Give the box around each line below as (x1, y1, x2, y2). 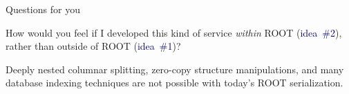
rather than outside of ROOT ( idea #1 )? (6, 39, 181, 53)
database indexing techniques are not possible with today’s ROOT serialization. (6, 75, 343, 90)
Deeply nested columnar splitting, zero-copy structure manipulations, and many (6, 62, 344, 76)
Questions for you (6, 2, 80, 16)
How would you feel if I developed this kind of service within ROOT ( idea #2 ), (6, 25, 342, 39)
